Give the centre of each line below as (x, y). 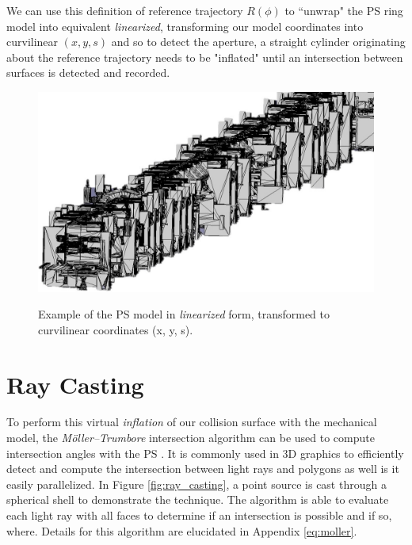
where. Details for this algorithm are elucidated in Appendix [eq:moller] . (182, 530)
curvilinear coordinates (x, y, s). (116, 329)
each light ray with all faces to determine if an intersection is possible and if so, (199, 515)
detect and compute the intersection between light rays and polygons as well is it (203, 469)
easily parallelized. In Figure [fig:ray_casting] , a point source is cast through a (196, 484)
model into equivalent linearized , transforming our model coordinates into (185, 26)
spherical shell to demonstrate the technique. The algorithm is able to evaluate (198, 499)
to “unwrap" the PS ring (344, 10)
